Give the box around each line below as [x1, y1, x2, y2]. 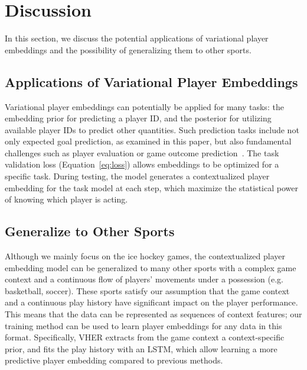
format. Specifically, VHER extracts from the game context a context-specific [5, 331, 285, 343]
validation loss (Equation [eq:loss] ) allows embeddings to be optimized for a [5, 158, 279, 170]
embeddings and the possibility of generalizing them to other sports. [5, 43, 252, 56]
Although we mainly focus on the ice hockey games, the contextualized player [5, 250, 285, 262]
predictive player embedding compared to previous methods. [5, 354, 223, 366]
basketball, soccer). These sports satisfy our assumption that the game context [5, 284, 290, 297]
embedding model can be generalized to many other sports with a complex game [5, 261, 296, 274]
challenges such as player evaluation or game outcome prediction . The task [5, 146, 279, 159]
